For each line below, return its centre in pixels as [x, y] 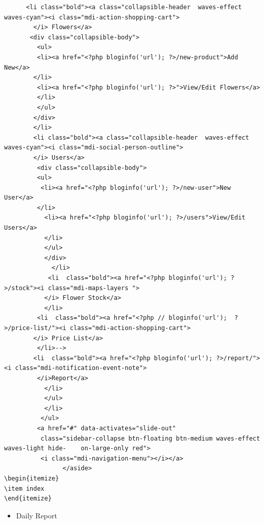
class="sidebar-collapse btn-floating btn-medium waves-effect [150, 438]
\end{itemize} [28, 499]
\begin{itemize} [32, 478]
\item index [24, 488]
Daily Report [37, 515]
